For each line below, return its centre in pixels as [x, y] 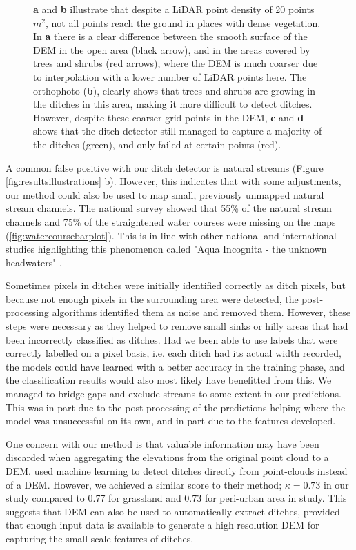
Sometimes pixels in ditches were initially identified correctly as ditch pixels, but [176, 285]
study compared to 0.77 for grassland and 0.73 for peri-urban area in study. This [176, 498]
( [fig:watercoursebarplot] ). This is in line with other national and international [171, 235]
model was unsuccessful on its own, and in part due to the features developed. [171, 421]
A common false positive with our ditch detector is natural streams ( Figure [165, 167]
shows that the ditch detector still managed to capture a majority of [178, 131]
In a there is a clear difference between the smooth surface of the [170, 36]
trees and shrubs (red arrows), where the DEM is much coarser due [176, 63]
